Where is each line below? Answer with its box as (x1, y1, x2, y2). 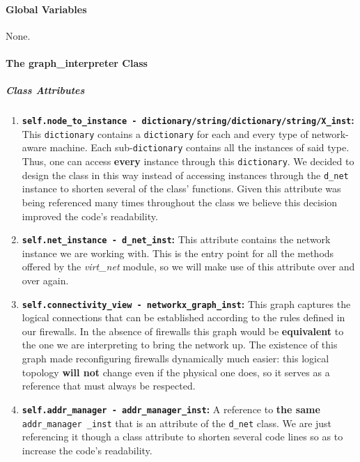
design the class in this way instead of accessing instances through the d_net (22, 167, 349, 182)
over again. (22, 273, 69, 288)
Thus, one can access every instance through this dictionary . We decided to (22, 154, 354, 169)
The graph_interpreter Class (6, 55, 148, 70)
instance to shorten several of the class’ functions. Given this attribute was (22, 181, 341, 196)
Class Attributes (6, 83, 85, 98)
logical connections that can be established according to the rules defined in (22, 310, 345, 325)
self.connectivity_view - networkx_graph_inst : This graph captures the (22, 296, 351, 311)
